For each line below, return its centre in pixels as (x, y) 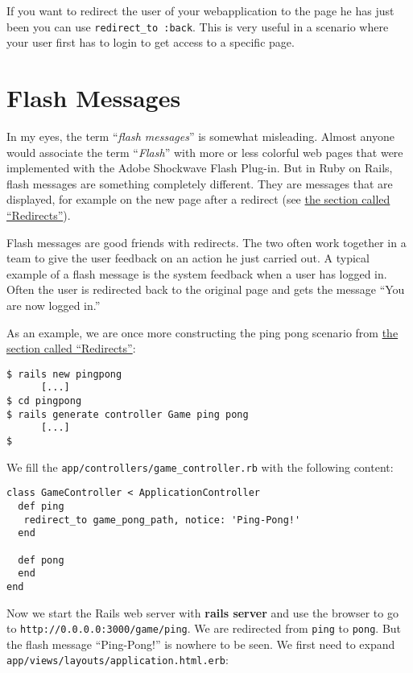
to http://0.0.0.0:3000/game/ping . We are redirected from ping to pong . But (204, 628)
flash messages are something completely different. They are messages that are (200, 183)
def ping (41, 506)
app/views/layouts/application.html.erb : (118, 660)
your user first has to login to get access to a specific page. (151, 42)
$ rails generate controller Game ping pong (128, 414)
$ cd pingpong (44, 401)
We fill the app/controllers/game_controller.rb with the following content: (200, 467)
